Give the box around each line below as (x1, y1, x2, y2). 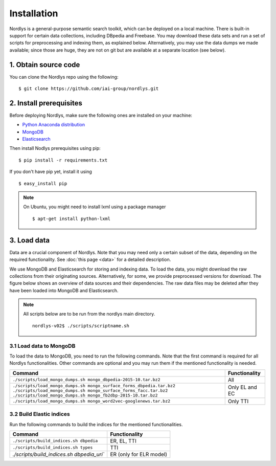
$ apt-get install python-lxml (32, 215, 111, 221)
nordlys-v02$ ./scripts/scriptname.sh (32, 323, 130, 328)
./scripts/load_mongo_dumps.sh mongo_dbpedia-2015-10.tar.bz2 (12, 377, 160, 383)
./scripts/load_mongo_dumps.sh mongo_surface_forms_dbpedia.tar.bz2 (12, 383, 176, 388)
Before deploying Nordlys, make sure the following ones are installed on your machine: (9, 112, 193, 118)
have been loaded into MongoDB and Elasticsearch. (9, 287, 119, 294)
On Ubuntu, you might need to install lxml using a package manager (23, 204, 166, 210)
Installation (9, 8, 58, 19)
